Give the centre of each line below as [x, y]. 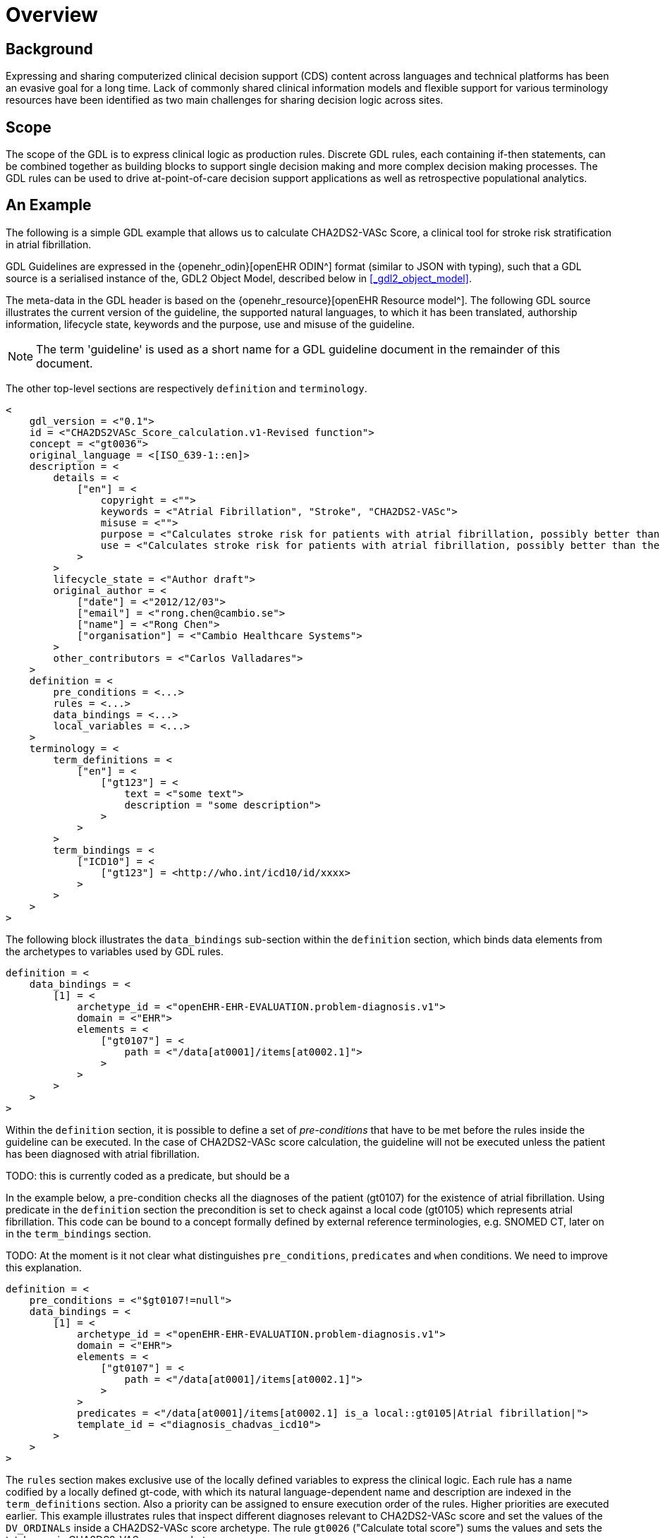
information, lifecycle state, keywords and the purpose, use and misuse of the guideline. [211, 324]
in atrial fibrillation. [49, 244]
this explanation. [44, 1267]
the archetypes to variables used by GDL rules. [115, 951]
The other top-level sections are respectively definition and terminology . [187, 388]
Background [49, 49]
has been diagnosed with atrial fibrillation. [103, 1153]
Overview [52, 15]
